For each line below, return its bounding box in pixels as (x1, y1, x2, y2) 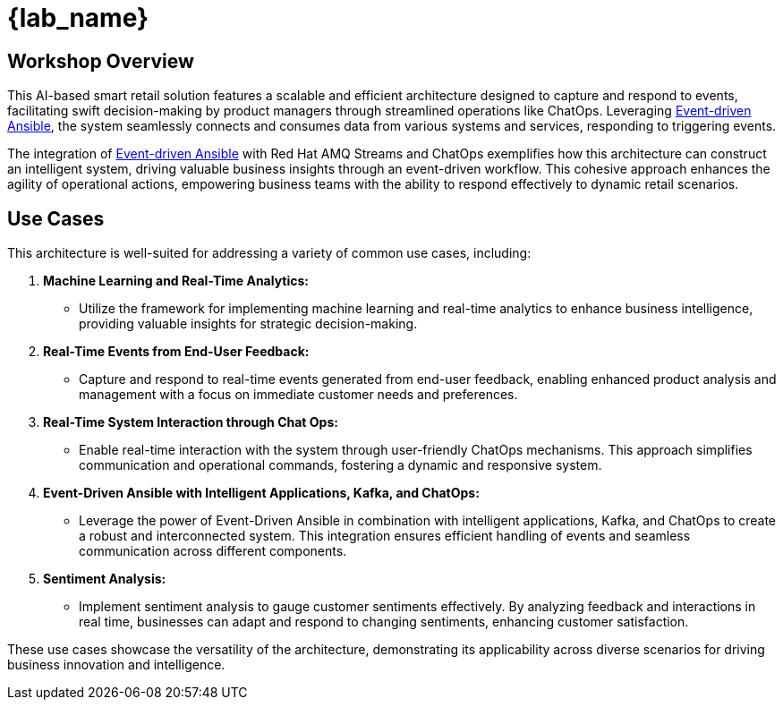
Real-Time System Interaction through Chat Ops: (43, 414, 338, 430)
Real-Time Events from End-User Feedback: (43, 344, 310, 360)
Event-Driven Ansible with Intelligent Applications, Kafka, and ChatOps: (43, 485, 480, 501)
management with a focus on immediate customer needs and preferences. (79, 387, 518, 403)
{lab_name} (7, 3, 149, 33)
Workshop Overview (7, 49, 194, 72)
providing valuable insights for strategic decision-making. (79, 316, 418, 332)
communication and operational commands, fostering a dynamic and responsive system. (79, 457, 602, 473)
